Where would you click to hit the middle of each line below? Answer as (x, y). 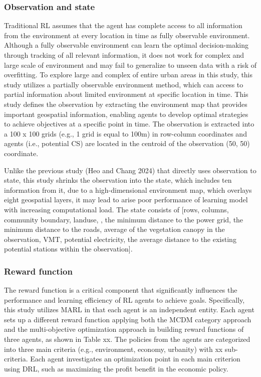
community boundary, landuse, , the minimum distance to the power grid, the (124, 219)
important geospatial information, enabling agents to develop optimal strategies (126, 114)
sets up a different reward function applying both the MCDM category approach (128, 319)
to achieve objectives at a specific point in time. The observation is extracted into (129, 124)
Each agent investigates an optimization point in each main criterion (135, 359)
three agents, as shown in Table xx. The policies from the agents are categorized (127, 339)
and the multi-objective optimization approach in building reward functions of (124, 329)
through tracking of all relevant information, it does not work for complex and (124, 55)
